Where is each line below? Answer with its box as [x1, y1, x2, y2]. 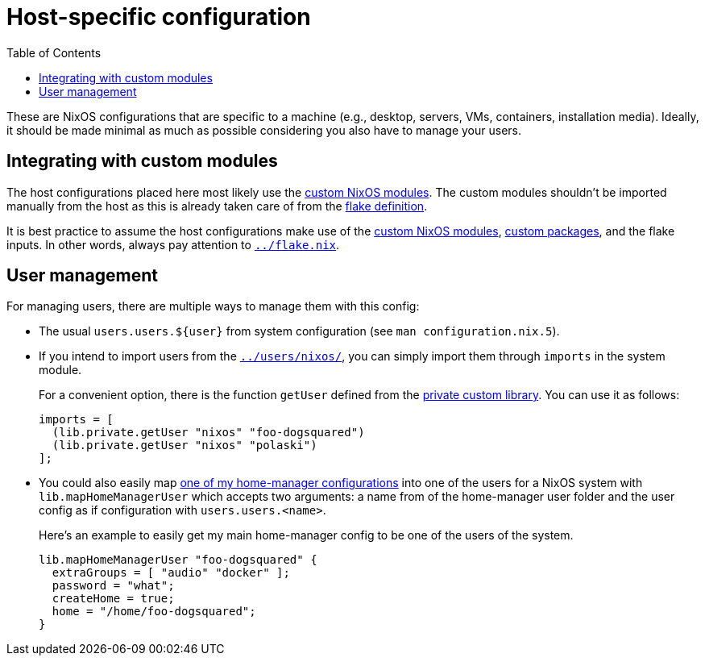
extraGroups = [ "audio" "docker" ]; [52, 566, 290, 580]
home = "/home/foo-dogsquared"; [52, 605, 256, 618]
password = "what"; [52, 579, 175, 593]
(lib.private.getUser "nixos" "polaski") [52, 439, 317, 452]
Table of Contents [6, 45, 102, 60]
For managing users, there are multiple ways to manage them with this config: [6, 299, 420, 314]
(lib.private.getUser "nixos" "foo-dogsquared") [52, 426, 365, 439]
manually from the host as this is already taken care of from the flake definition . [6, 198, 428, 213]
